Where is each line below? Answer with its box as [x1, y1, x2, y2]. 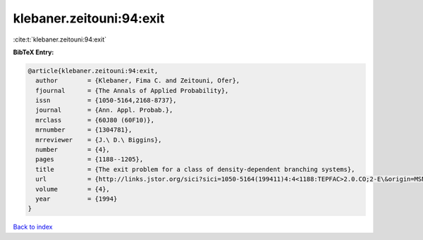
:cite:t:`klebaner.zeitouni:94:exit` [13, 35, 107, 44]
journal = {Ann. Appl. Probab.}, [35, 106, 173, 114]
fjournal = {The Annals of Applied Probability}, [35, 87, 229, 94]
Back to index [13, 222, 53, 232]
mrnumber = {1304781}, [35, 126, 133, 134]
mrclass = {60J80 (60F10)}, [35, 116, 155, 124]
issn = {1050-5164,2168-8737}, [35, 96, 177, 105]
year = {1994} [35, 195, 118, 203]
